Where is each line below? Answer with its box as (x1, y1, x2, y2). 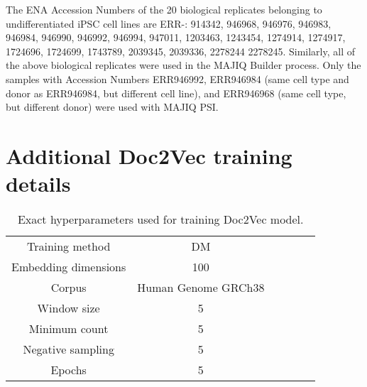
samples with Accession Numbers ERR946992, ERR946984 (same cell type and (6, 71, 349, 86)
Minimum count (28, 320, 109, 337)
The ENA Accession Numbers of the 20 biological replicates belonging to (6, 2, 322, 16)
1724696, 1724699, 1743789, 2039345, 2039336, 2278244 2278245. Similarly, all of (6, 43, 355, 58)
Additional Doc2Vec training (6, 141, 292, 170)
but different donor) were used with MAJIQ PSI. (6, 99, 219, 114)
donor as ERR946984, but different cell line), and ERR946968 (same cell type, (6, 85, 346, 100)
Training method (26, 238, 111, 255)
